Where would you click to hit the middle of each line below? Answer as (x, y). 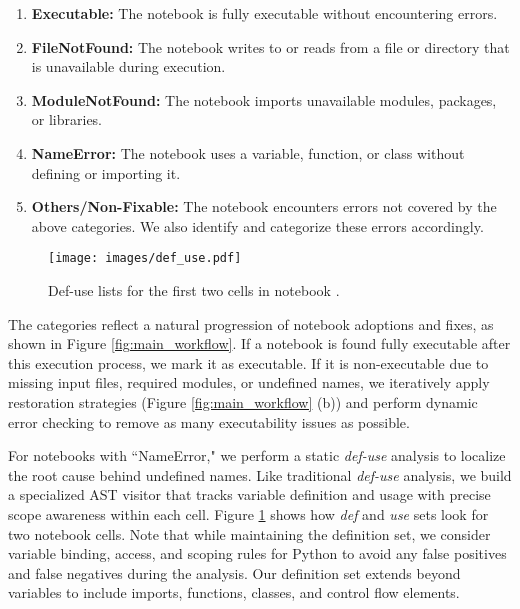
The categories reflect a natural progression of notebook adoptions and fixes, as (251, 323)
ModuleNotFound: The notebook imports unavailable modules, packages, (264, 99)
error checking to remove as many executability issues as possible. (209, 421)
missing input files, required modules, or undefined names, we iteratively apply (249, 382)
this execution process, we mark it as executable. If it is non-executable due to (248, 362)
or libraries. (67, 119)
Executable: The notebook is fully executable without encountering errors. (264, 13)
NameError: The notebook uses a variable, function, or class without (248, 152)
